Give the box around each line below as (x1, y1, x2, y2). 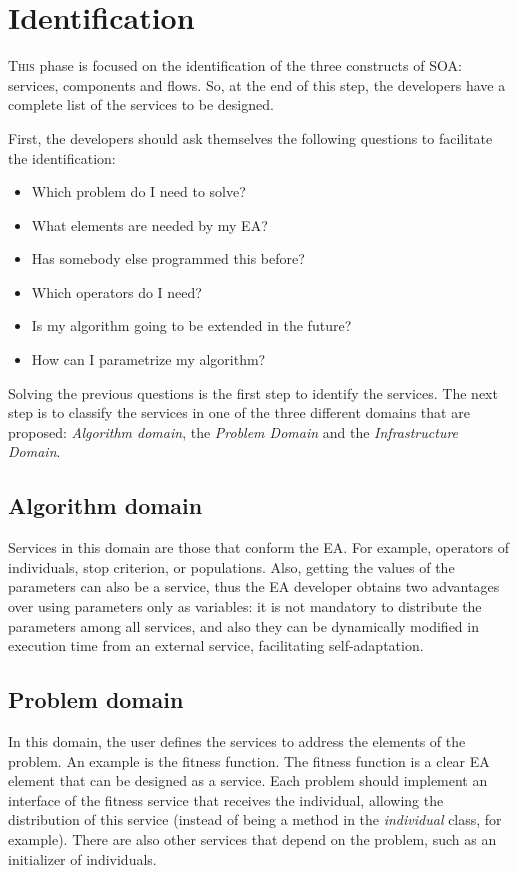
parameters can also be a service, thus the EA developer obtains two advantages (8, 576, 500, 597)
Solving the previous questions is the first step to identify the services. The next (8, 382, 498, 403)
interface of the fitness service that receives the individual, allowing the (8, 789, 444, 810)
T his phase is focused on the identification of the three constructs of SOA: (8, 55, 462, 76)
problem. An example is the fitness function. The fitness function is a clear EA (8, 750, 490, 771)
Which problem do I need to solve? (31, 181, 246, 202)
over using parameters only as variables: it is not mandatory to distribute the (8, 596, 482, 617)
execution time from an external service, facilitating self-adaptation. (8, 635, 424, 656)
